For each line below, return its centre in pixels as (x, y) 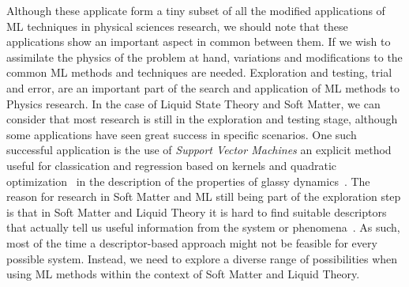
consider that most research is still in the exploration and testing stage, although (202, 119)
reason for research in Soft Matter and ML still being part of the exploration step (204, 196)
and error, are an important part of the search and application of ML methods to (203, 87)
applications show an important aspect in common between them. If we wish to (199, 42)
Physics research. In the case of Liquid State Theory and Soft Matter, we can (193, 103)
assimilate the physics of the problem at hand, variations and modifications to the (204, 57)
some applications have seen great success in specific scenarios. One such (182, 134)
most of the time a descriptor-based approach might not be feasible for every (192, 242)
